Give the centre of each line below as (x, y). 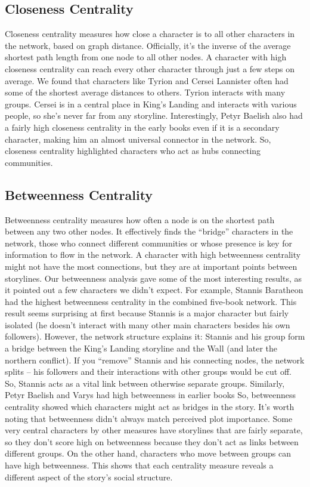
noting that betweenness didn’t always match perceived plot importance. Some (149, 418)
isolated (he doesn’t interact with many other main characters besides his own (148, 324)
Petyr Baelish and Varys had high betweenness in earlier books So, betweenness (150, 395)
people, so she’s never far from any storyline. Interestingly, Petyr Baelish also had (154, 115)
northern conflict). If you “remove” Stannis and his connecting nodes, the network (155, 360)
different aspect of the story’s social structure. (89, 477)
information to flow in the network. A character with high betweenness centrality (153, 255)
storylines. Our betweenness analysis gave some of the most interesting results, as (154, 278)
